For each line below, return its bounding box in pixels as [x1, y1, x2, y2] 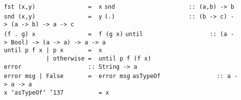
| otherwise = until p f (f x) [46, 55, 151, 62]
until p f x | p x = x [4, 47, 102, 54]
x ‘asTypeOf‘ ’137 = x [4, 89, 109, 96]
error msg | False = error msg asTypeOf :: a [4, 73, 231, 80]
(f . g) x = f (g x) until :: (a [4, 30, 227, 38]
